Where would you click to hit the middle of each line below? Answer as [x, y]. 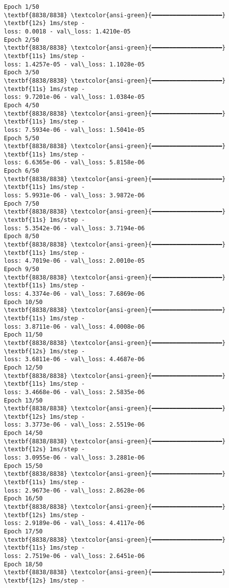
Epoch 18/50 [23, 564]
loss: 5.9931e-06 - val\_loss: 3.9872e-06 [74, 196]
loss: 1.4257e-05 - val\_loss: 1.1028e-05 [74, 64]
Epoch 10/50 [23, 302]
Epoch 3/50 [22, 73]
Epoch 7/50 [22, 203]
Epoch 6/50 [22, 171]
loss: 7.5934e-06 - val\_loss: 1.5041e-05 [74, 130]
